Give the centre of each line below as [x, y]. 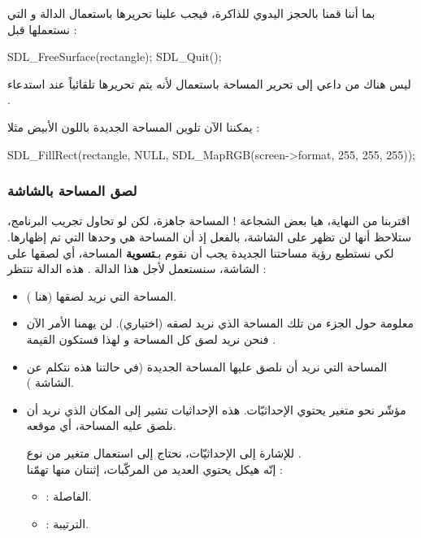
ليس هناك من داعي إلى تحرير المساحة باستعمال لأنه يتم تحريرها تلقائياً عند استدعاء [209, 83]
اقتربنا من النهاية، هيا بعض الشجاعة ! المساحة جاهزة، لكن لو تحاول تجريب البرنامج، [209, 221]
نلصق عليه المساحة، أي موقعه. [101, 425]
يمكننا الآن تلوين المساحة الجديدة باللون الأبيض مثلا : [134, 126]
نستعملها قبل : [42, 29]
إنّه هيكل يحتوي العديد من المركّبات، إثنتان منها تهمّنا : [154, 469]
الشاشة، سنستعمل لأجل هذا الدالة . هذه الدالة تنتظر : [137, 269]
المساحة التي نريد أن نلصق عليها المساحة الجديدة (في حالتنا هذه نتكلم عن [207, 366]
